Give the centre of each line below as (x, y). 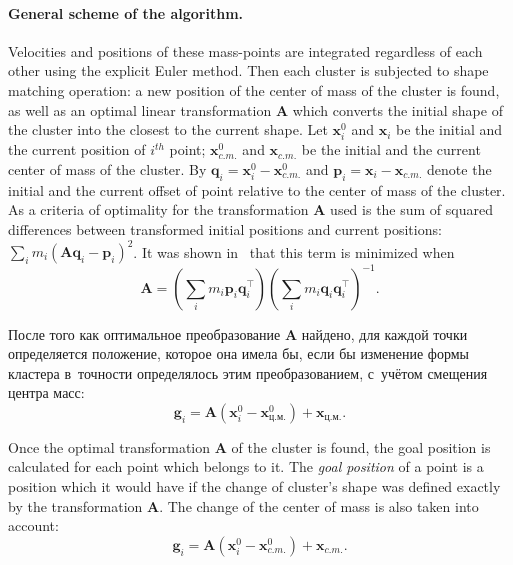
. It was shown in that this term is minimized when (294, 251)
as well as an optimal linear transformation (140, 109)
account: (33, 525)
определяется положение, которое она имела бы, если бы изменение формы (238, 353)
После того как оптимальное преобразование (144, 333)
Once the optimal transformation (109, 446)
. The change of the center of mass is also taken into (319, 505)
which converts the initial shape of (397, 109)
